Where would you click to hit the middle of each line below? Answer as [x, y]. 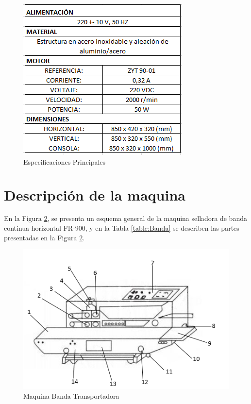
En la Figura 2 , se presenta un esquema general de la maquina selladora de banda [125, 218]
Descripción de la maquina [95, 195]
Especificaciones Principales [65, 161]
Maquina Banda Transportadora [71, 396]
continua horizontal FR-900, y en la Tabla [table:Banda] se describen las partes [122, 227]
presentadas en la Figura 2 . [44, 237]
